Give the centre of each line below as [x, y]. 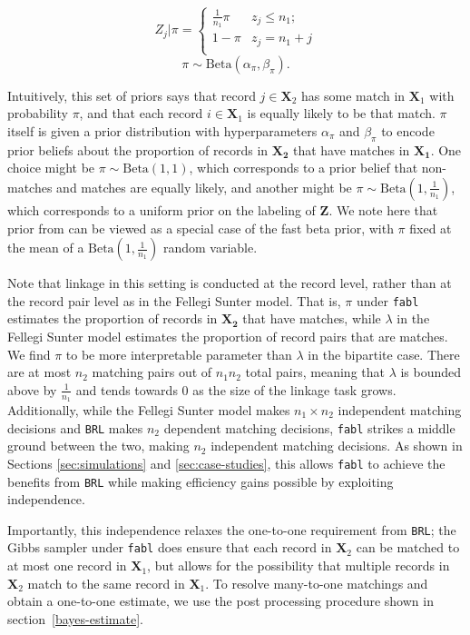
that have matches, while [312, 318]
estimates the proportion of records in [113, 318]
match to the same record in [106, 583]
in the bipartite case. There [384, 354]
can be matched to [408, 547]
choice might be [51, 168]
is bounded [431, 372]
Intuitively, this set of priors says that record [132, 95]
